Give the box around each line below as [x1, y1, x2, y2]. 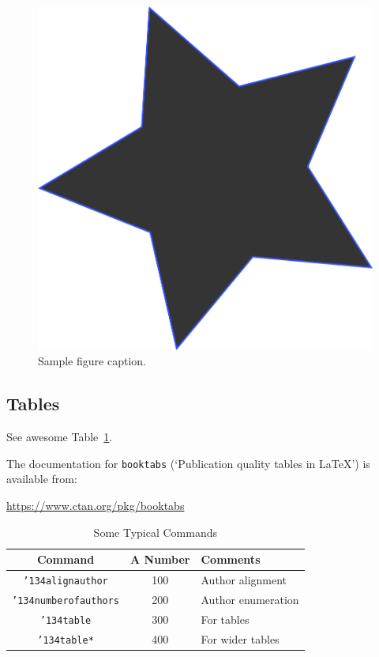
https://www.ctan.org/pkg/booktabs [6, 497, 185, 513]
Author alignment [201, 572, 287, 588]
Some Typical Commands [93, 523, 218, 540]
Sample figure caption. [38, 353, 146, 369]
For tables [201, 610, 250, 627]
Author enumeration [201, 591, 299, 607]
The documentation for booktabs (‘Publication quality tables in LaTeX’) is [6, 455, 370, 471]
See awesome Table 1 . [6, 429, 113, 445]
